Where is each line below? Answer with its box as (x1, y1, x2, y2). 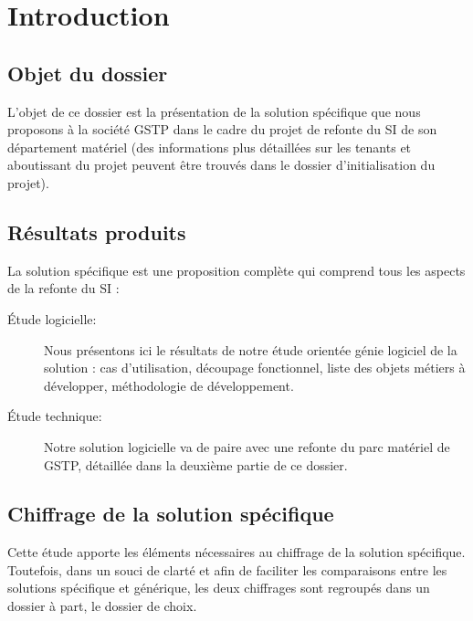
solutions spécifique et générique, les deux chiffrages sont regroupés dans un (7, 578, 430, 597)
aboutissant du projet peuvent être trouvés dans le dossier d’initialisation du (7, 155, 436, 174)
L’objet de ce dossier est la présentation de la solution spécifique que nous (7, 101, 421, 121)
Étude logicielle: (7, 309, 97, 328)
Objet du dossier (7, 58, 168, 87)
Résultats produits (7, 217, 186, 246)
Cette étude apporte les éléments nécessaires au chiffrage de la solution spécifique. (7, 542, 466, 562)
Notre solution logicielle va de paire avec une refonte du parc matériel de (44, 437, 450, 456)
